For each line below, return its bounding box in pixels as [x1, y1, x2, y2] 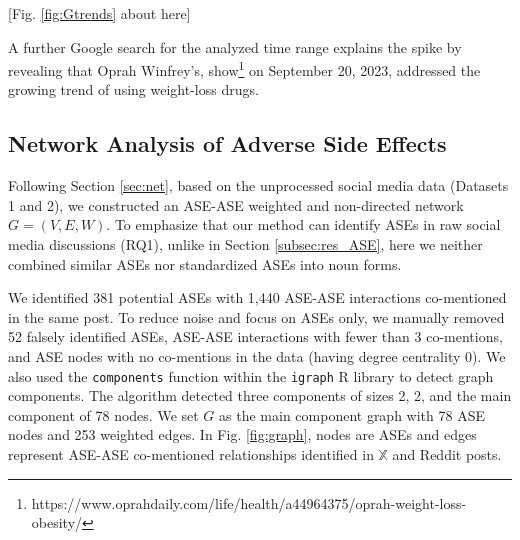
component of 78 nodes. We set [8, 404, 199, 425]
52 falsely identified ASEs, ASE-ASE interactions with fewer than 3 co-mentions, [8, 326, 503, 347]
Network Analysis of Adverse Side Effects [8, 128, 447, 159]
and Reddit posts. [392, 444, 502, 465]
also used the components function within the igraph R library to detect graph [8, 365, 494, 386]
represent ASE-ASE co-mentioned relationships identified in [8, 444, 374, 465]
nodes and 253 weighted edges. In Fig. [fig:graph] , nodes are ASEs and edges [8, 424, 477, 445]
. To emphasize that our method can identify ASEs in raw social [106, 214, 501, 235]
